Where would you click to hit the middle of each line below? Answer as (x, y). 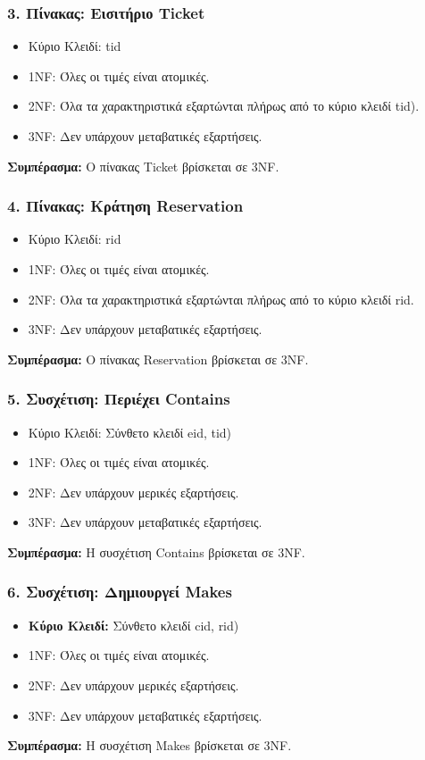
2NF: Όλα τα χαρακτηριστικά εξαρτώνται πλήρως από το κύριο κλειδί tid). (224, 106)
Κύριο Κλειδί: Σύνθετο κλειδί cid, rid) (133, 625)
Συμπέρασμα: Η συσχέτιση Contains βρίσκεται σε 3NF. (156, 551)
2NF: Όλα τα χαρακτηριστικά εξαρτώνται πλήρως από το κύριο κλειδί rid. (221, 299)
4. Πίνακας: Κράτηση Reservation (125, 206)
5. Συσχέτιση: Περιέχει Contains (119, 399)
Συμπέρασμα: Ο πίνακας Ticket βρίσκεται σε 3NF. (143, 166)
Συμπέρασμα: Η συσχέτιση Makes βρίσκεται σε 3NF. (150, 745)
